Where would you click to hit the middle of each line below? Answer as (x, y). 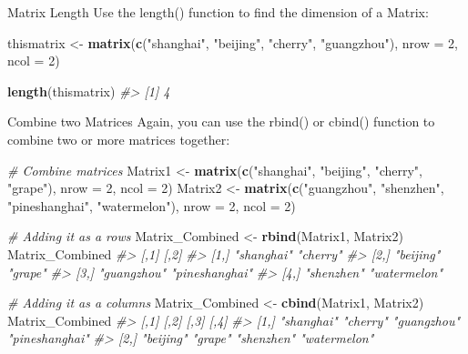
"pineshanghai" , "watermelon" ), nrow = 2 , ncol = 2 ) (152, 205)
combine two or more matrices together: (119, 139)
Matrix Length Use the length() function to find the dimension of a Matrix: (218, 12)
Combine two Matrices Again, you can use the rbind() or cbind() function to (221, 121)
